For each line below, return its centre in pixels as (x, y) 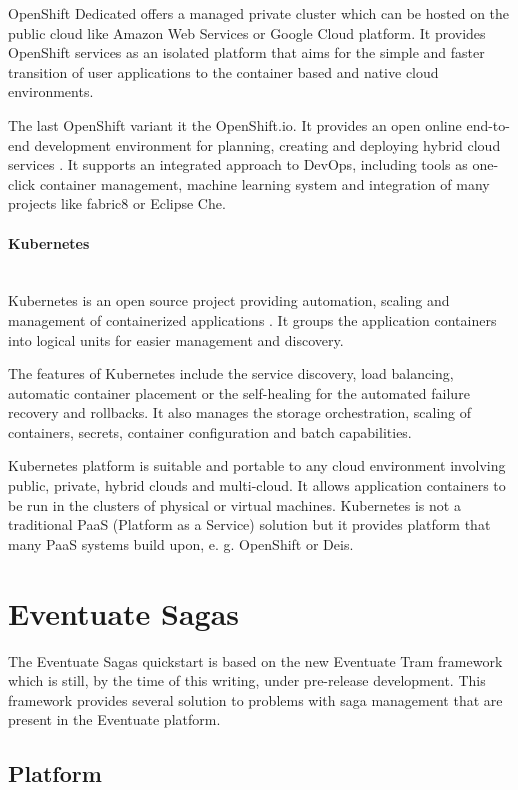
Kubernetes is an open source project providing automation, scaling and (229, 300)
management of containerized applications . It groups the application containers (252, 319)
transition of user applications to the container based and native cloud (223, 71)
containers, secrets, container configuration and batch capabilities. (210, 431)
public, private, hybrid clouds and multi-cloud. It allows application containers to (257, 485)
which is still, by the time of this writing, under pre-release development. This (247, 680)
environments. (51, 91)
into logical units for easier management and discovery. (176, 339)
